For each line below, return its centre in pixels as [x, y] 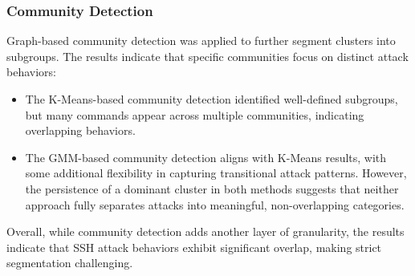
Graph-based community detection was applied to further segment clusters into [201, 41]
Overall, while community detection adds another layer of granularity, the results [205, 231]
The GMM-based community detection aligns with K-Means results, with [206, 157]
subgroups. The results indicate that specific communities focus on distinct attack [207, 56]
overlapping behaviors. [80, 130]
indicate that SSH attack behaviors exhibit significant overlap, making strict [194, 247]
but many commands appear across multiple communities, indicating [195, 114]
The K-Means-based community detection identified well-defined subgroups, [212, 99]
